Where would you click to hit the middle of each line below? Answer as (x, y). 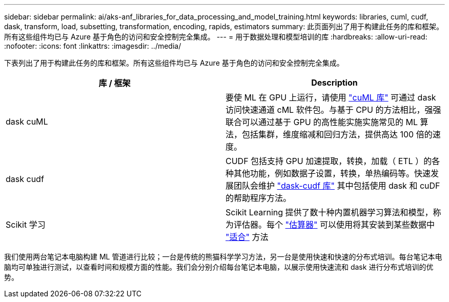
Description (334, 83)
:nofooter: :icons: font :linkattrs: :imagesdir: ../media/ (93, 46)
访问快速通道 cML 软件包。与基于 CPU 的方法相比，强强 (333, 110)
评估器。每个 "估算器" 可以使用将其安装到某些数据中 (334, 225)
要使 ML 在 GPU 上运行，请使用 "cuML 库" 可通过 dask (331, 97)
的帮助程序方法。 (259, 198)
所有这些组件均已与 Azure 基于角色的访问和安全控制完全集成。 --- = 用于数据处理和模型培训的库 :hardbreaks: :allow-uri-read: (216, 37)
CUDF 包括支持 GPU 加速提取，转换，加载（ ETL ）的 (329, 161)
